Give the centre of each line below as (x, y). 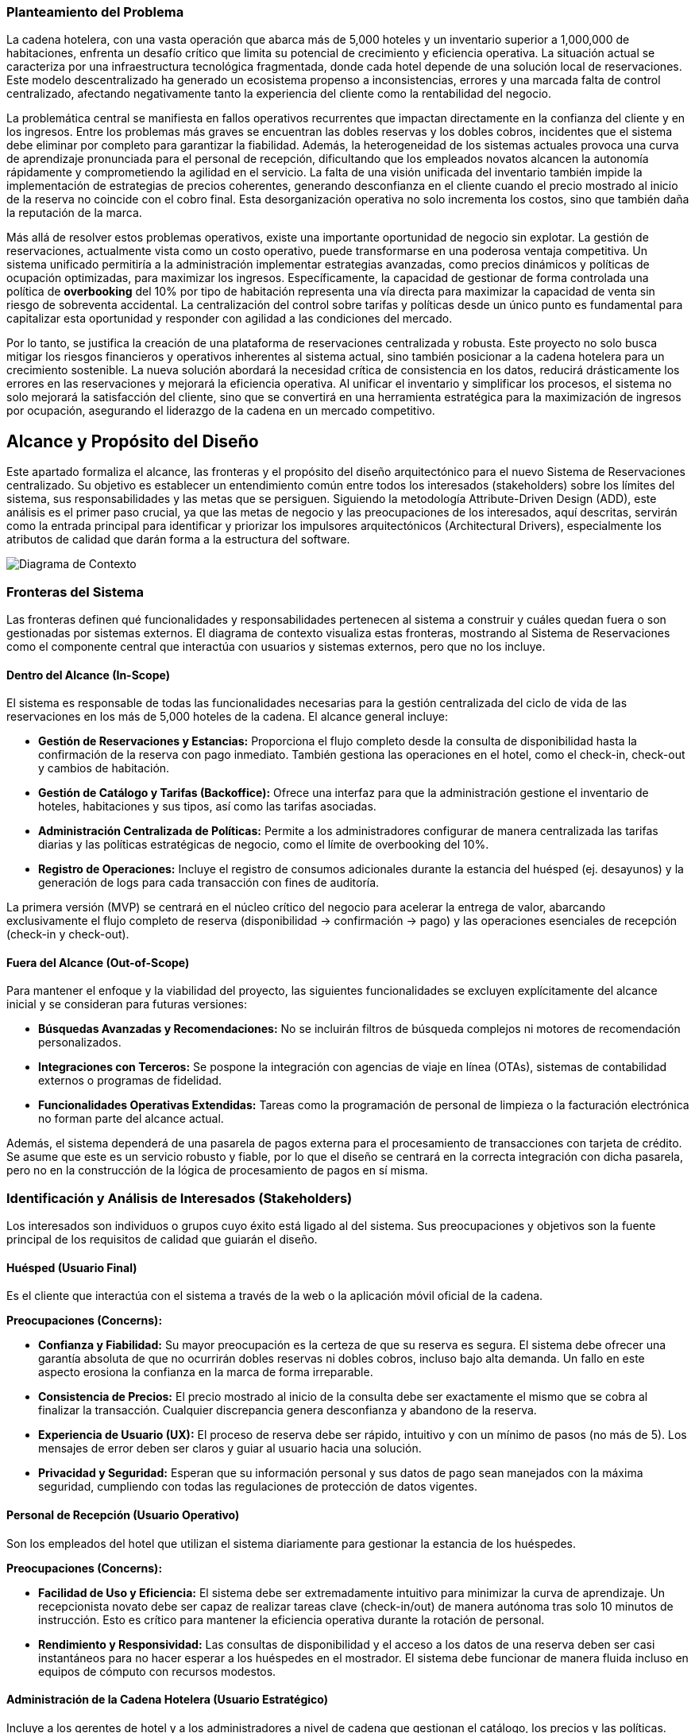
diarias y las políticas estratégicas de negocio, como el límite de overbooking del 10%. (264, 845)
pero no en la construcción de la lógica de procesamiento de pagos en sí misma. (217, 1170)
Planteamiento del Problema (95, 12)
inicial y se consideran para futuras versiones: (127, 1004)
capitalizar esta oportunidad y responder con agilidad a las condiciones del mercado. (230, 319)
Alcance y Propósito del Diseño (133, 441)
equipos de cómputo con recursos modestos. (157, 1671)
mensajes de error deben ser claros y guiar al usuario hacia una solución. (230, 1449)
